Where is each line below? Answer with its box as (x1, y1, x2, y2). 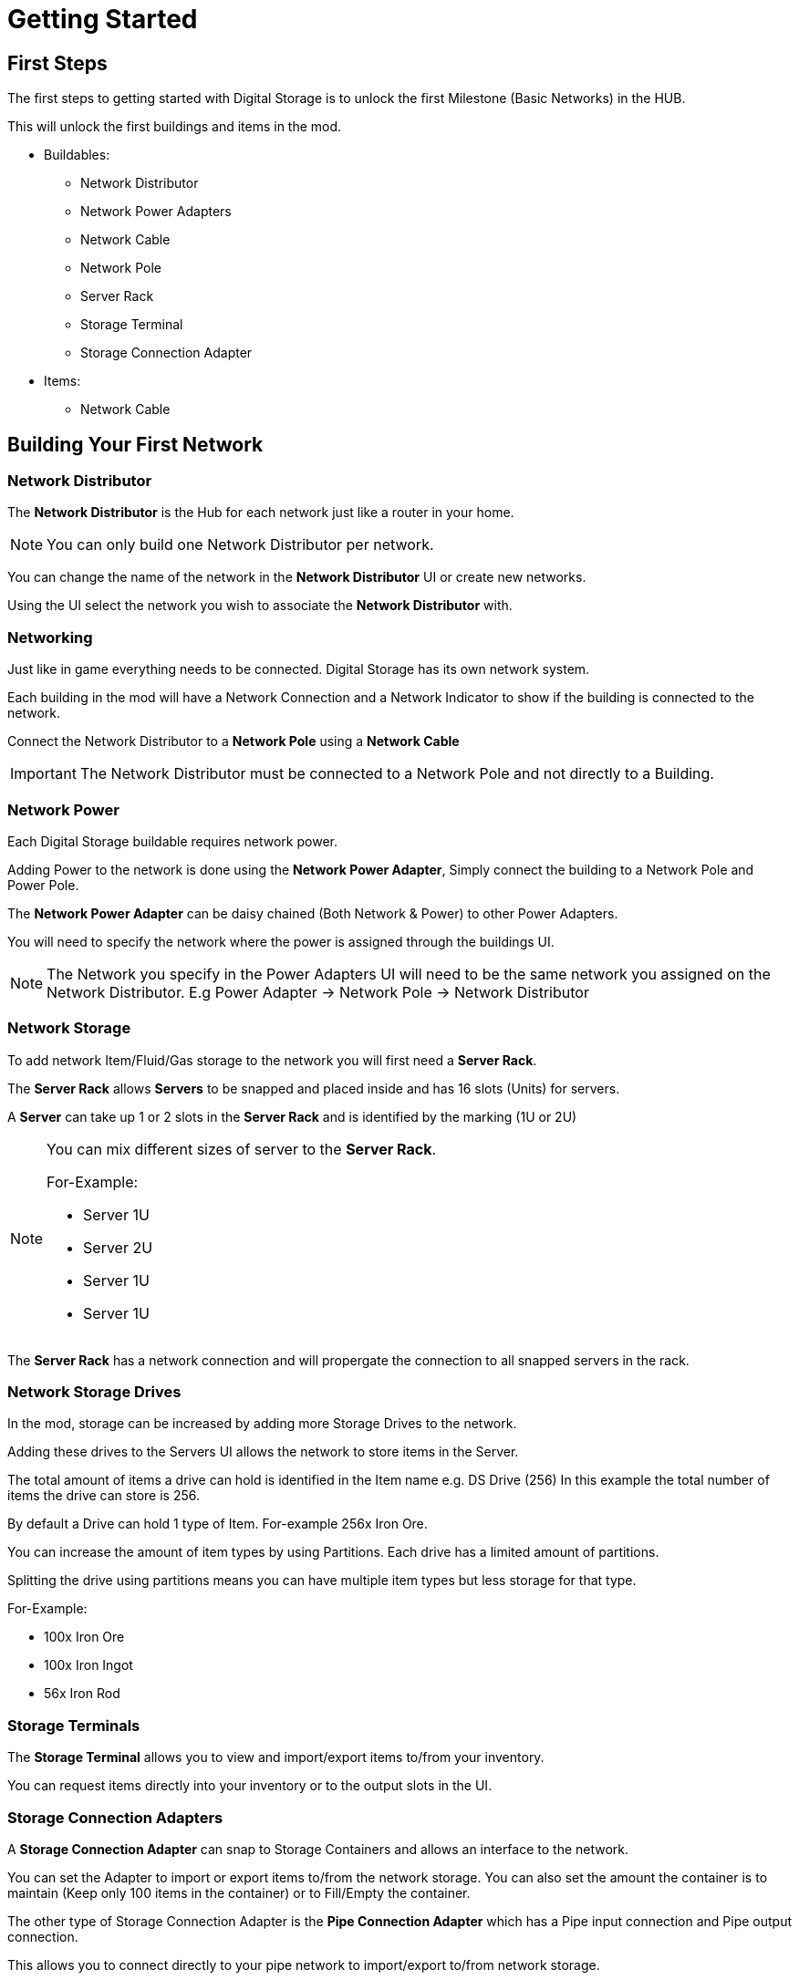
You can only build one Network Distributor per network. (47, 535, 434, 555)
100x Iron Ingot (44, 1657, 133, 1674)
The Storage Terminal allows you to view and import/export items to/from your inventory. (7, 1749, 545, 1766)
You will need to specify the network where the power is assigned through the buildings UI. (7, 933, 555, 949)
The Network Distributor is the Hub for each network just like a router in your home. (7, 504, 514, 521)
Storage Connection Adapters (7, 1808, 223, 1827)
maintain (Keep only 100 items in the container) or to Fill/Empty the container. (7, 1884, 471, 1901)
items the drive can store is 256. (7, 1488, 200, 1504)
